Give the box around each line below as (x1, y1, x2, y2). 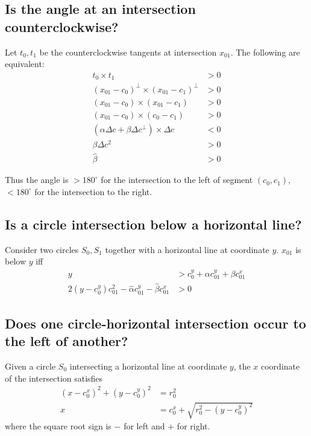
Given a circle (5, 359, 56, 372)
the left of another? (5, 332, 128, 350)
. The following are (230, 45, 300, 58)
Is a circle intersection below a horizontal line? (5, 214, 302, 233)
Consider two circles (5, 243, 79, 255)
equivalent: (5, 57, 45, 70)
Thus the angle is (5, 173, 69, 186)
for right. (177, 420, 210, 432)
